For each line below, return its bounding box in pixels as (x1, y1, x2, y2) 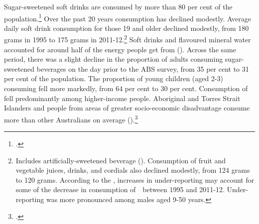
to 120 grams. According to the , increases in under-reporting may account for (15, 174, 255, 185)
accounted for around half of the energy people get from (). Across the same (4, 44, 236, 54)
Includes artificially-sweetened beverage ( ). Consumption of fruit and (15, 155, 226, 165)
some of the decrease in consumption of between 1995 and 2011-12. (15, 184, 225, 195)
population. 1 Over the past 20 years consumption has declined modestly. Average (4, 11, 251, 23)
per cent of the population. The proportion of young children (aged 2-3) (4, 73, 224, 84)
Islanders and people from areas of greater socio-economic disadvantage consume (4, 103, 250, 113)
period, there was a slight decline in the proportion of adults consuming (4, 54, 223, 64)
